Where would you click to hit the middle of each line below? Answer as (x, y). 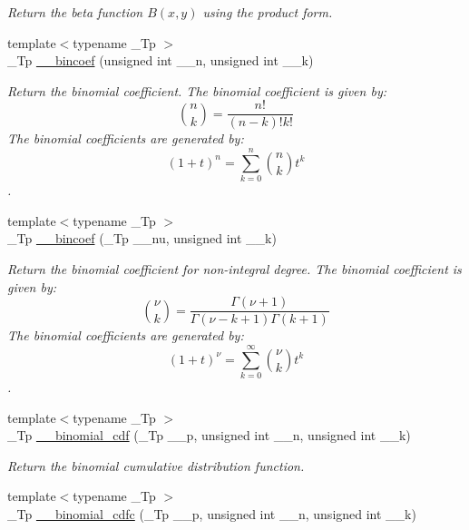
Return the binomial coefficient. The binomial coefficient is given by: (197, 90)
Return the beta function (75, 12)
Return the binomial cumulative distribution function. (156, 465)
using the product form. (268, 12)
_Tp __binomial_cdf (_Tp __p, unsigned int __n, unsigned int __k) (209, 435)
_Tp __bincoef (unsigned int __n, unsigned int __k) (161, 60)
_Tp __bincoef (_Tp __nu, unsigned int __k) (142, 238)
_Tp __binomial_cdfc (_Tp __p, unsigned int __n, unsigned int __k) (212, 513)
